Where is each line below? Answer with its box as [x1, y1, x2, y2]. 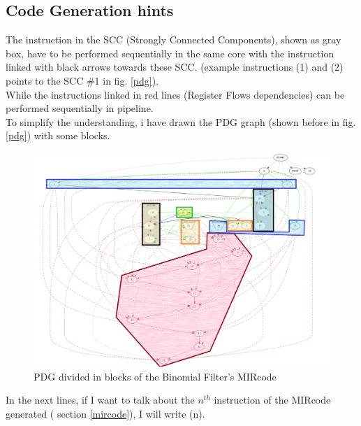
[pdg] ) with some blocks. [6, 128, 110, 143]
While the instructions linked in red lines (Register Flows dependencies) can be [6, 87, 345, 101]
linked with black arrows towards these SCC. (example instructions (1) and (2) [6, 59, 344, 74]
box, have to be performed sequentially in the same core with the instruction [6, 45, 334, 60]
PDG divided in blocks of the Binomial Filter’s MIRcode [34, 369, 277, 383]
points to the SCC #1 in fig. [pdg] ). [6, 73, 159, 87]
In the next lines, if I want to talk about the [6, 392, 195, 407]
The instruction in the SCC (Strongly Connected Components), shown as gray [6, 32, 341, 47]
